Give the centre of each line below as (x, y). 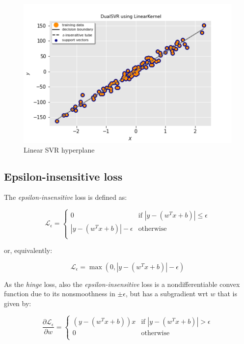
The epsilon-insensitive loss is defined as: (66, 197)
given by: (18, 303)
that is (227, 294)
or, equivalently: (28, 250)
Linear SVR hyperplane (59, 150)
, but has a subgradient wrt (167, 294)
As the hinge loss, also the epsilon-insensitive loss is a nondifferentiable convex (122, 284)
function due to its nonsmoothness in (60, 294)
